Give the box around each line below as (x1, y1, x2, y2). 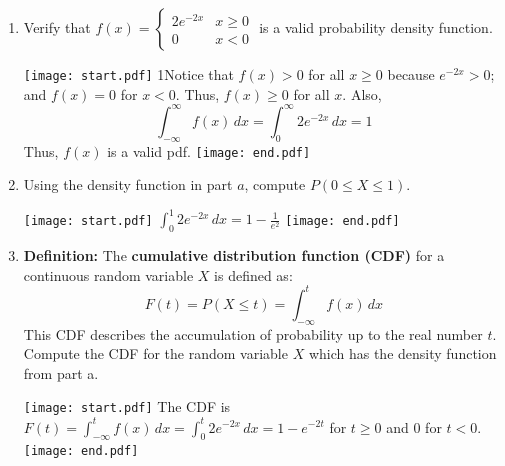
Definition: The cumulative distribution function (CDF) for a (23, 245, 445, 266)
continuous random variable (23, 264, 194, 285)
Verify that (23, 17, 91, 37)
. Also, (342, 83, 382, 104)
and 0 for (386, 416, 442, 437)
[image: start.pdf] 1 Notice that (23, 64, 234, 84)
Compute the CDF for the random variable (23, 343, 288, 364)
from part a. (23, 362, 99, 383)
